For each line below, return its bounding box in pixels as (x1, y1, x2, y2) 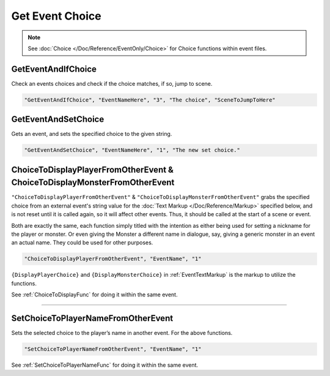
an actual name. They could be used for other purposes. (11, 239, 153, 246)
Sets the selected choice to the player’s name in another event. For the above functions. (11, 329, 233, 337)
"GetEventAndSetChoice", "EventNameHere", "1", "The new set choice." (24, 147, 241, 154)
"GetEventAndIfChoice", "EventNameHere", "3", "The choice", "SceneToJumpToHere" (24, 96, 276, 103)
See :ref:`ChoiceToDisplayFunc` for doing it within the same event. (11, 291, 178, 298)
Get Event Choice (11, 9, 101, 23)
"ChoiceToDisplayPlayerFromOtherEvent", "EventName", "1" (24, 255, 202, 263)
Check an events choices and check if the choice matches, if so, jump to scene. (11, 80, 213, 87)
